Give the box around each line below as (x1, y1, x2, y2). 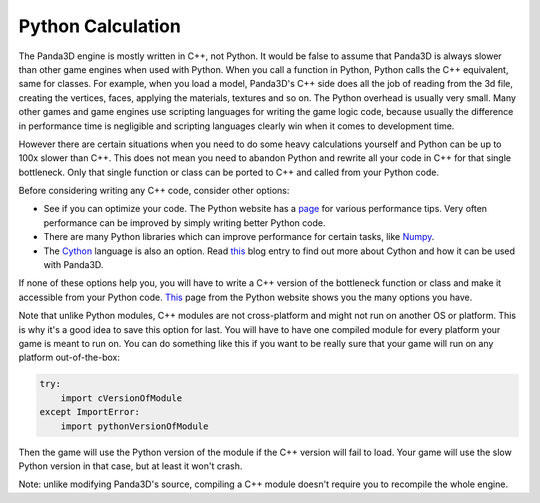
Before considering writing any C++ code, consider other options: (18, 185, 290, 197)
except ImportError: (39, 406, 140, 418)
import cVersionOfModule (60, 392, 183, 404)
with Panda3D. (43, 259, 104, 271)
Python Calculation (18, 15, 182, 37)
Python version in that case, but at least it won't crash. (18, 460, 243, 472)
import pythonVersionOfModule (60, 420, 209, 432)
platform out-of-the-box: (18, 351, 120, 364)
